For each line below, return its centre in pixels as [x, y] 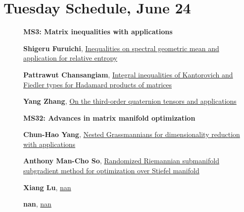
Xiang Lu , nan [47, 187]
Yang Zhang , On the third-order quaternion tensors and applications [130, 101]
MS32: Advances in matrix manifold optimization [109, 117]
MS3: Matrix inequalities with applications [98, 32]
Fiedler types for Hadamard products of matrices [98, 84]
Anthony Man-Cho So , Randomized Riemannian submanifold [121, 161]
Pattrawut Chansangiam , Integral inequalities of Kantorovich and [128, 74]
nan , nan [37, 204]
